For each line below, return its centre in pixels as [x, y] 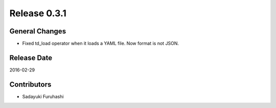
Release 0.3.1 [38, 13]
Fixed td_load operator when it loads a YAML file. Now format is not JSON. [100, 44]
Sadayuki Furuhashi [43, 96]
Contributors [30, 84]
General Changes [38, 31]
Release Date [31, 58]
